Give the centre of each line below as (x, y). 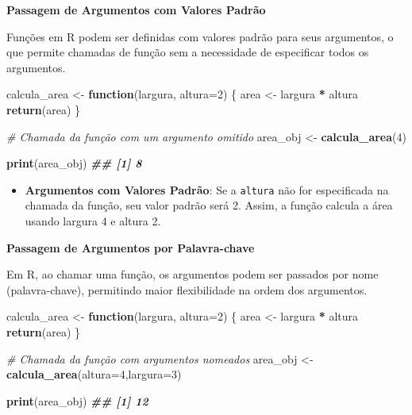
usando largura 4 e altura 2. (93, 221)
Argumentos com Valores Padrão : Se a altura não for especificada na (207, 189)
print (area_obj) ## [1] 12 (77, 400)
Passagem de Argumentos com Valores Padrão (136, 10)
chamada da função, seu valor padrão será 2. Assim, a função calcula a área (209, 205)
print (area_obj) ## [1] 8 (74, 163)
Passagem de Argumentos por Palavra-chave (131, 247)
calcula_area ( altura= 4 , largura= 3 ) (94, 374)
